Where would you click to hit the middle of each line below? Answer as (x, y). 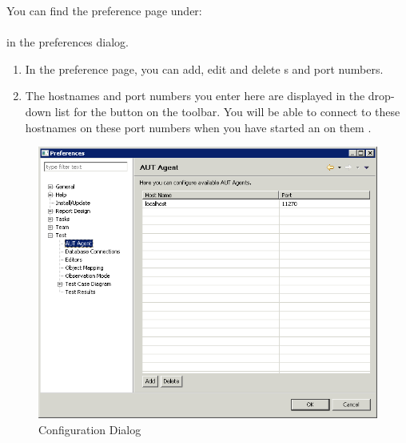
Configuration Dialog (90, 429)
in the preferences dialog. (68, 42)
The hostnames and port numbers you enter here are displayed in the (195, 96)
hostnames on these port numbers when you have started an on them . (198, 127)
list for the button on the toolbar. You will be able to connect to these (227, 111)
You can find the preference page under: (104, 10)
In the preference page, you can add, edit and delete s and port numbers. (204, 68)
